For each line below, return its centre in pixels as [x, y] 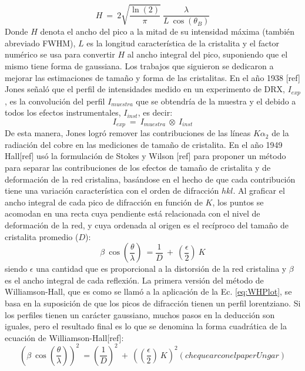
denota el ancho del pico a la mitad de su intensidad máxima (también [167, 31]
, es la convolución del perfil [55, 101]
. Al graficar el [259, 190]
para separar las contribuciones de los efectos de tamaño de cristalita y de [138, 168]
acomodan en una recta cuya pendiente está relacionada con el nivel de [133, 213]
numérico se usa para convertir [60, 54]
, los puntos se [238, 202]
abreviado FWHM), [40, 43]
